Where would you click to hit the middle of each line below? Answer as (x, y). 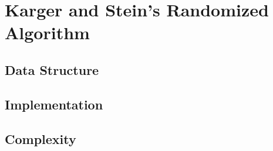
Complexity (41, 138)
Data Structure (52, 69)
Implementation (54, 104)
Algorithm (47, 32)
